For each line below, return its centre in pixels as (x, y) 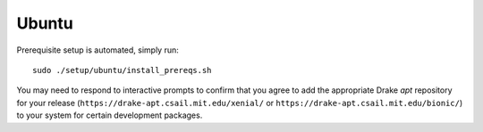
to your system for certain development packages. (110, 115)
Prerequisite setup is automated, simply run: (97, 50)
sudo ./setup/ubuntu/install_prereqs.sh (122, 70)
